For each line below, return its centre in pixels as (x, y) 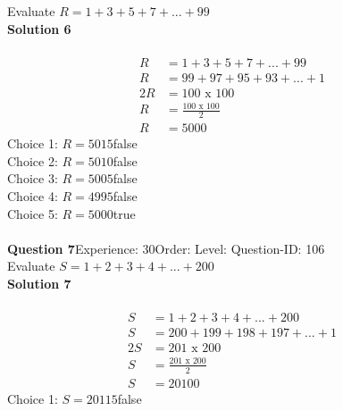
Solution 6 (39, 28)
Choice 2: (33, 160)
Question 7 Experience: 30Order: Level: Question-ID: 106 (166, 248)
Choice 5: (33, 213)
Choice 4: (33, 196)
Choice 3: (33, 178)
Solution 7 (39, 284)
